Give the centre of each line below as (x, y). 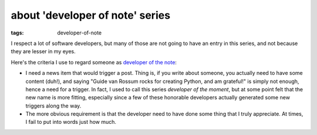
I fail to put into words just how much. (71, 122)
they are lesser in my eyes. (43, 51)
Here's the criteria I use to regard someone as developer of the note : (94, 62)
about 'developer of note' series (90, 15)
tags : (17, 33)
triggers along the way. (53, 106)
